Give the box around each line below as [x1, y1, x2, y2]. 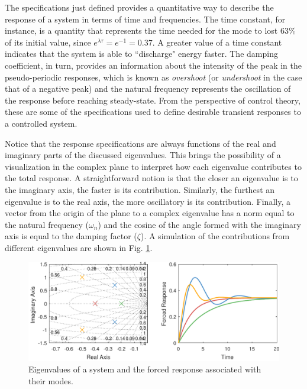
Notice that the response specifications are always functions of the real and [5, 137, 276, 149]
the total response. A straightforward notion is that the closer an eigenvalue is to [5, 172, 298, 184]
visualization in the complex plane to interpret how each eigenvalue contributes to [5, 160, 302, 172]
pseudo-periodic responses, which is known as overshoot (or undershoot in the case [5, 70, 302, 83]
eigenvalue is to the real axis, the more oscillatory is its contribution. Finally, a [5, 195, 290, 207]
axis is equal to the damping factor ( [5, 230, 137, 242]
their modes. [28, 374, 73, 387]
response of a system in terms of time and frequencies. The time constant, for [5, 12, 286, 25]
